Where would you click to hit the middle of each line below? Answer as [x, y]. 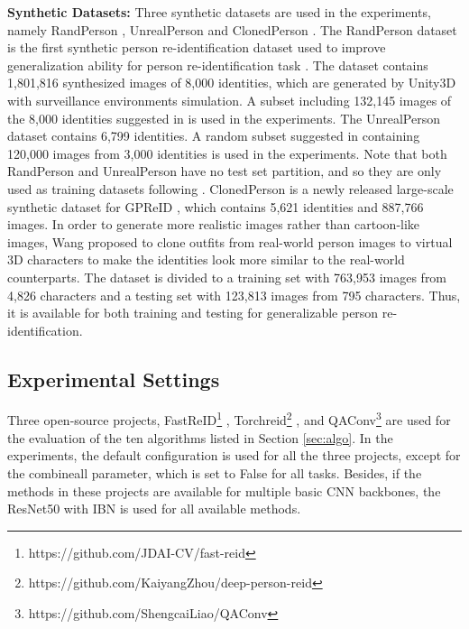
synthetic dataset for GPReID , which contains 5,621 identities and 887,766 [216, 206]
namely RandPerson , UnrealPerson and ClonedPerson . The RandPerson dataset [232, 29]
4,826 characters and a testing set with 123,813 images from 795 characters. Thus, [234, 295]
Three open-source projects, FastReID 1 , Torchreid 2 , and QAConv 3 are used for [229, 419]
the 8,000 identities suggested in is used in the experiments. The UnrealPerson [224, 118]
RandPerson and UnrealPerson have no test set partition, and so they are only [225, 171]
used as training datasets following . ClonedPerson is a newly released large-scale [230, 188]
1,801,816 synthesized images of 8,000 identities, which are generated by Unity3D [232, 83]
